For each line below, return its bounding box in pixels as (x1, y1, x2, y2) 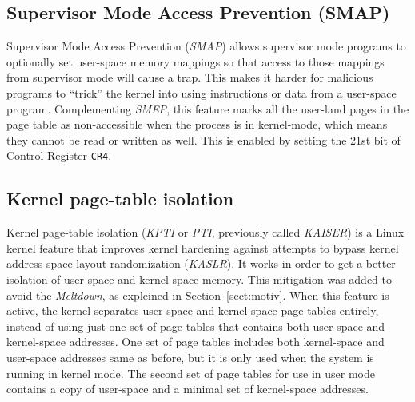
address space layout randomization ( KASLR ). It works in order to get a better (6, 255, 396, 272)
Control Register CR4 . (6, 147, 112, 164)
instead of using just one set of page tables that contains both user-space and (6, 317, 385, 334)
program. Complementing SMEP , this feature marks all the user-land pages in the (6, 100, 409, 117)
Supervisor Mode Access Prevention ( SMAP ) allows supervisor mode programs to (6, 38, 406, 54)
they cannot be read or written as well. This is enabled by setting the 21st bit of (6, 131, 401, 148)
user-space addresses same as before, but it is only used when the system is (6, 348, 374, 365)
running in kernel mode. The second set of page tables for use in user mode (6, 364, 375, 381)
